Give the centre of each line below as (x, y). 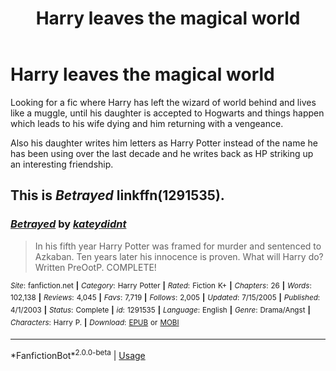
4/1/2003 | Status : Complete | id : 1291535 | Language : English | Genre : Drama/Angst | (160, 310)
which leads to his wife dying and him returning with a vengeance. (147, 123)
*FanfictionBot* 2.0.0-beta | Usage (78, 354)
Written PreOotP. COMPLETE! (95, 267)
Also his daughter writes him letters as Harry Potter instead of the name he (164, 143)
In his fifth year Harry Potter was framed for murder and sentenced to (178, 246)
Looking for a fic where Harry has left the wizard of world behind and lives (163, 102)
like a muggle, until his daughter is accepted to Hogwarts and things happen (167, 113)
